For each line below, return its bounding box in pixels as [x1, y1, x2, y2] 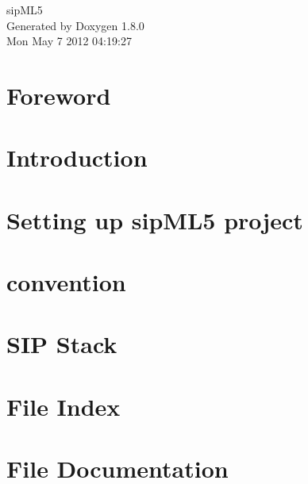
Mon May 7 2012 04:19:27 [6, 33, 132, 49]
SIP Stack [6, 328, 117, 360]
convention [6, 266, 126, 298]
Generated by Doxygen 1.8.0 [6, 17, 144, 33]
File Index [6, 390, 121, 422]
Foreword [6, 79, 111, 111]
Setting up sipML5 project [6, 203, 303, 236]
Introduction [6, 141, 148, 174]
